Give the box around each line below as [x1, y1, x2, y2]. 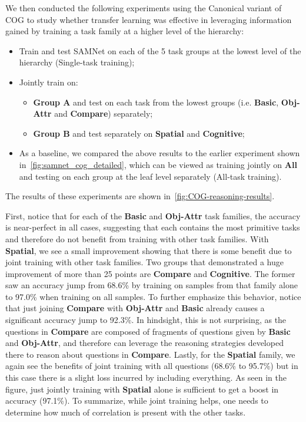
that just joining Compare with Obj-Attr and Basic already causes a [5, 302, 265, 314]
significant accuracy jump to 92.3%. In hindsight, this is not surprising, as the [5, 314, 287, 326]
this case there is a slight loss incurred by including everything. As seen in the [5, 371, 287, 384]
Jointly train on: [19, 75, 78, 88]
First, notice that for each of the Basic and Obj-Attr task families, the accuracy [5, 209, 301, 222]
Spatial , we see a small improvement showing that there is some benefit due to [5, 244, 292, 256]
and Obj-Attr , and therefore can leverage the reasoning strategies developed [5, 337, 284, 349]
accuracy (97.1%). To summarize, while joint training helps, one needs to [5, 394, 268, 407]
